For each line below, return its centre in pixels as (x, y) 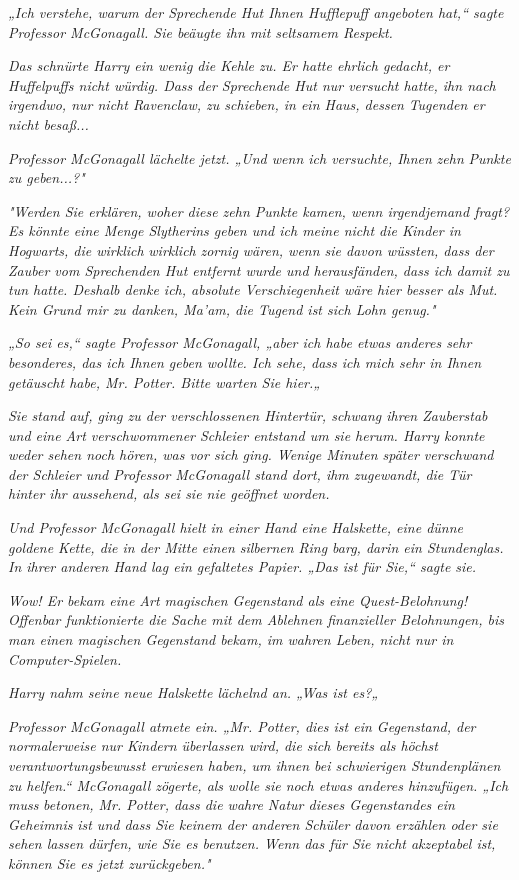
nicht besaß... (48, 123)
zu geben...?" (46, 177)
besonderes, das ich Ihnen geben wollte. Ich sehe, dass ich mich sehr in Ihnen (245, 361)
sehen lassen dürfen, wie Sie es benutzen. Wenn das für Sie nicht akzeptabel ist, (252, 843)
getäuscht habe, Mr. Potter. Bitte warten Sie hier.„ (164, 381)
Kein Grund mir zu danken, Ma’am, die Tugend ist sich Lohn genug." (222, 308)
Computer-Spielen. (65, 658)
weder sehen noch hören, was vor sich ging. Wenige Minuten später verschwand (251, 454)
